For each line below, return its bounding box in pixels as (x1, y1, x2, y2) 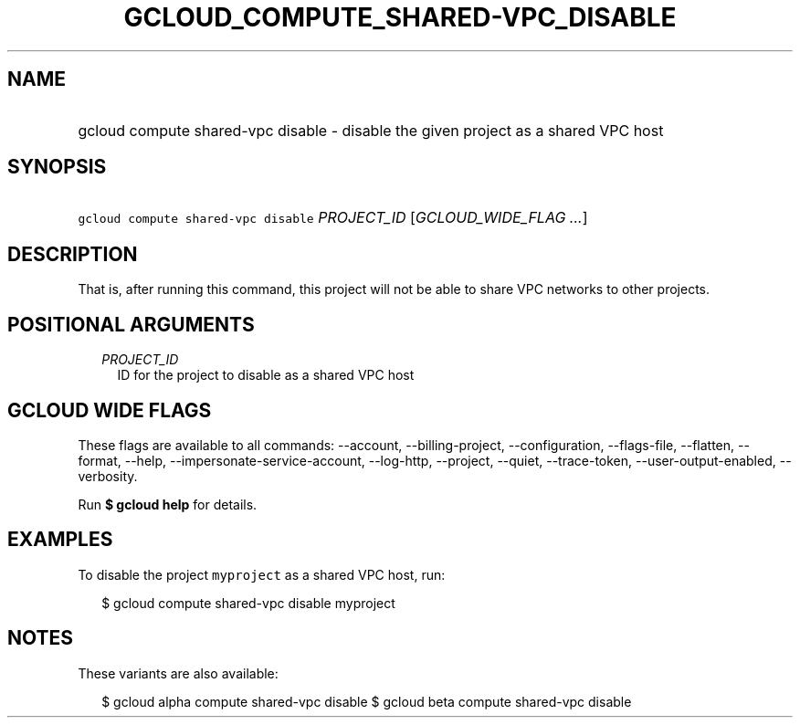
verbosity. (78, 468, 138, 484)
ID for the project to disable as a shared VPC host (117, 367, 415, 384)
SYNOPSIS (7, 155, 107, 179)
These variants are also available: (78, 665, 279, 681)
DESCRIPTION (7, 242, 138, 266)
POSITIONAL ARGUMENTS (7, 312, 255, 336)
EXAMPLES (7, 528, 113, 552)
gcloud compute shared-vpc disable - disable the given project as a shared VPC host (78, 121, 664, 140)
